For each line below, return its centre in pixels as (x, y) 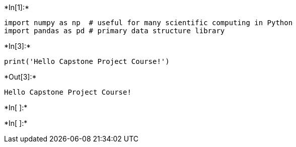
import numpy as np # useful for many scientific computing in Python (149, 23)
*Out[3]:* (20, 77)
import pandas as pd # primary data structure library (115, 31)
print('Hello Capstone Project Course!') (87, 61)
